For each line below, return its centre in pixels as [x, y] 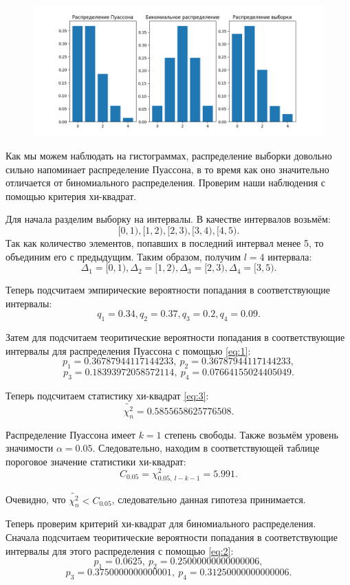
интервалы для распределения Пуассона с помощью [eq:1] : [128, 350]
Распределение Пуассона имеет [70, 434]
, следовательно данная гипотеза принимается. [209, 499]
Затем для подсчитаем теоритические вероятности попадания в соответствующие [175, 337]
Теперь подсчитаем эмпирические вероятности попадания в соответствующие [168, 290]
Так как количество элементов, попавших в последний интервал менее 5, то [165, 243]
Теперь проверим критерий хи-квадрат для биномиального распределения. [161, 523]
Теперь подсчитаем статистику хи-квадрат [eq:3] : [107, 395]
